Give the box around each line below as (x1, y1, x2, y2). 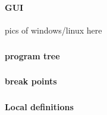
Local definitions (5, 100, 74, 113)
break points (5, 75, 57, 87)
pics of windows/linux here (5, 24, 102, 37)
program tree (5, 49, 60, 62)
